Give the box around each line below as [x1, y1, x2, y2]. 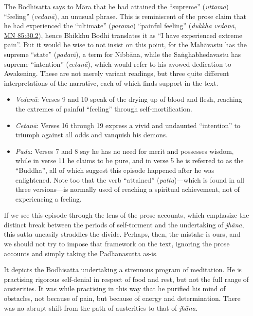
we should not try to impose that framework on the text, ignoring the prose [4, 239, 230, 249]
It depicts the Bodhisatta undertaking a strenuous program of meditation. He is [4, 264, 242, 275]
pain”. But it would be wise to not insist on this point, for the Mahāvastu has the [4, 39, 247, 50]
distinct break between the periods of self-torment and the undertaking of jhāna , [4, 219, 244, 229]
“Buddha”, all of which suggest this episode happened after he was [15, 165, 215, 175]
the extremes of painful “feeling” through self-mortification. [15, 103, 192, 113]
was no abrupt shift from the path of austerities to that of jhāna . [4, 302, 198, 313]
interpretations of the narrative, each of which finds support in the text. [4, 77, 218, 88]
